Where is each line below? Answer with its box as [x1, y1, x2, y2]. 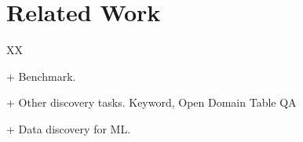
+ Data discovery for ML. [6, 120, 131, 137]
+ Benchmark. [6, 67, 76, 84]
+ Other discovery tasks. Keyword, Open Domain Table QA [6, 94, 297, 111]
